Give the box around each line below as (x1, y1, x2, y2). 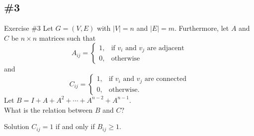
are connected (144, 75, 186, 83)
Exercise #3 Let (4, 23, 53, 33)
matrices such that (39, 32, 96, 43)
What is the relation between (4, 104, 93, 115)
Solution (4, 121, 29, 132)
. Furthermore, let (174, 23, 229, 33)
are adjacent (147, 44, 184, 52)
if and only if (55, 121, 95, 132)
